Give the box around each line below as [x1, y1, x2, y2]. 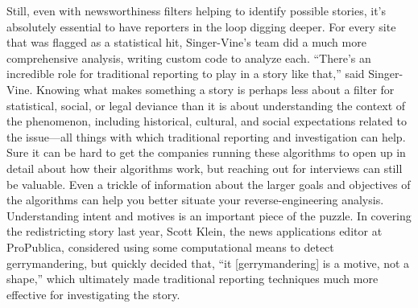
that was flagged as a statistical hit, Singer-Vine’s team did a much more [6, 34, 366, 51]
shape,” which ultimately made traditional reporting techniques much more [6, 270, 379, 287]
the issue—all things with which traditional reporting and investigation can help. [6, 128, 406, 145]
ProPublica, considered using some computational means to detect [6, 238, 334, 255]
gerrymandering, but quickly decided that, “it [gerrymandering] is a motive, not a [6, 254, 410, 271]
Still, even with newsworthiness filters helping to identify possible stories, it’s [6, 2, 386, 18]
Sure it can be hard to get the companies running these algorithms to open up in [6, 144, 406, 161]
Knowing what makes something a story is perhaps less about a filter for [35, 80, 395, 97]
